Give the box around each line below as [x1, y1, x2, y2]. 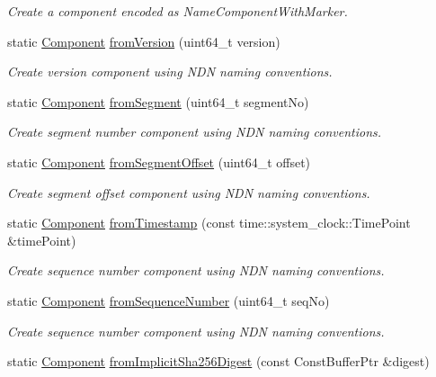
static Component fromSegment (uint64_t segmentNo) [7, 92, 309, 111]
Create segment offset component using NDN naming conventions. [7, 183, 370, 202]
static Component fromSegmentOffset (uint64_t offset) [7, 152, 311, 171]
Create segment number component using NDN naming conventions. [7, 122, 382, 141]
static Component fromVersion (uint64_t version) [7, 31, 280, 50]
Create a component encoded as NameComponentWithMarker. [7, 2, 348, 20]
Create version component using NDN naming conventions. [7, 62, 333, 81]
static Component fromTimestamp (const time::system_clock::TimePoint [7, 213, 411, 232]
